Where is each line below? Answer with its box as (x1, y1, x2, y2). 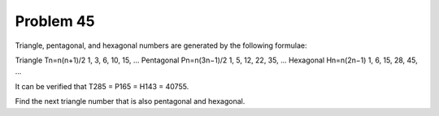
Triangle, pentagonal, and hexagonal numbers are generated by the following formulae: (15, 41, 307, 50)
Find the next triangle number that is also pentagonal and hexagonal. (15, 97, 246, 106)
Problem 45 (15, 12, 95, 30)
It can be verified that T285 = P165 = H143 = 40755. (15, 81, 189, 91)
